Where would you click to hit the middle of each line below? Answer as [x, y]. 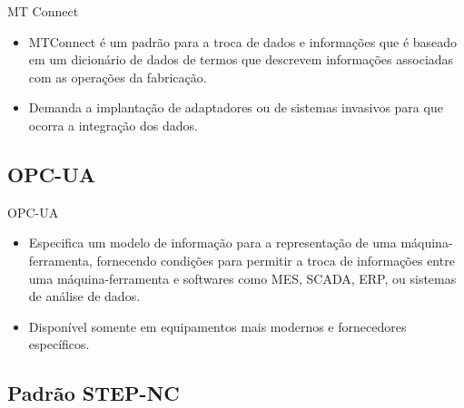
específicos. [59, 344]
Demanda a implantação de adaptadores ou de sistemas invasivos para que [236, 107]
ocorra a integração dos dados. [113, 125]
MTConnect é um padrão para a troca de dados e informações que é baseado [243, 41]
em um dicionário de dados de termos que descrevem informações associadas [241, 59]
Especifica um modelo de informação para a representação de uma [212, 243]
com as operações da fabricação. [118, 77]
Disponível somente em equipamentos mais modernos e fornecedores [217, 326]
